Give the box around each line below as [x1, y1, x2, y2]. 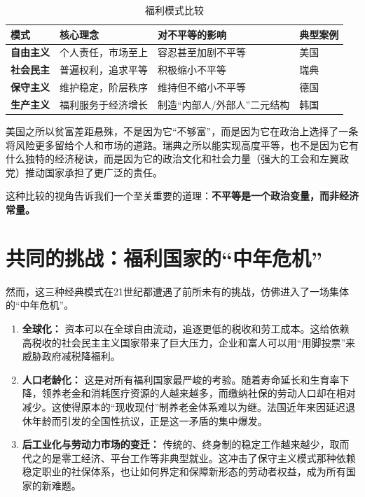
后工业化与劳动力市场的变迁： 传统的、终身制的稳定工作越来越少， [22, 437, 330, 451]
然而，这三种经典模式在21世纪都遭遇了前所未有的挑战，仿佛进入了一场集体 [6, 283, 349, 298]
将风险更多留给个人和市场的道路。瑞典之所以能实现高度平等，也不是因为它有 [6, 137, 359, 152]
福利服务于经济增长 [60, 97, 148, 111]
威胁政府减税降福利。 [22, 349, 120, 363]
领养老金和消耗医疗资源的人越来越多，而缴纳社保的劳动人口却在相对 [41, 386, 356, 400]
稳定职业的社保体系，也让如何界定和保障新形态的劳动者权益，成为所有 [22, 464, 346, 479]
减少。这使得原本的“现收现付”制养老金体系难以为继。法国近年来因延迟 [22, 399, 346, 414]
